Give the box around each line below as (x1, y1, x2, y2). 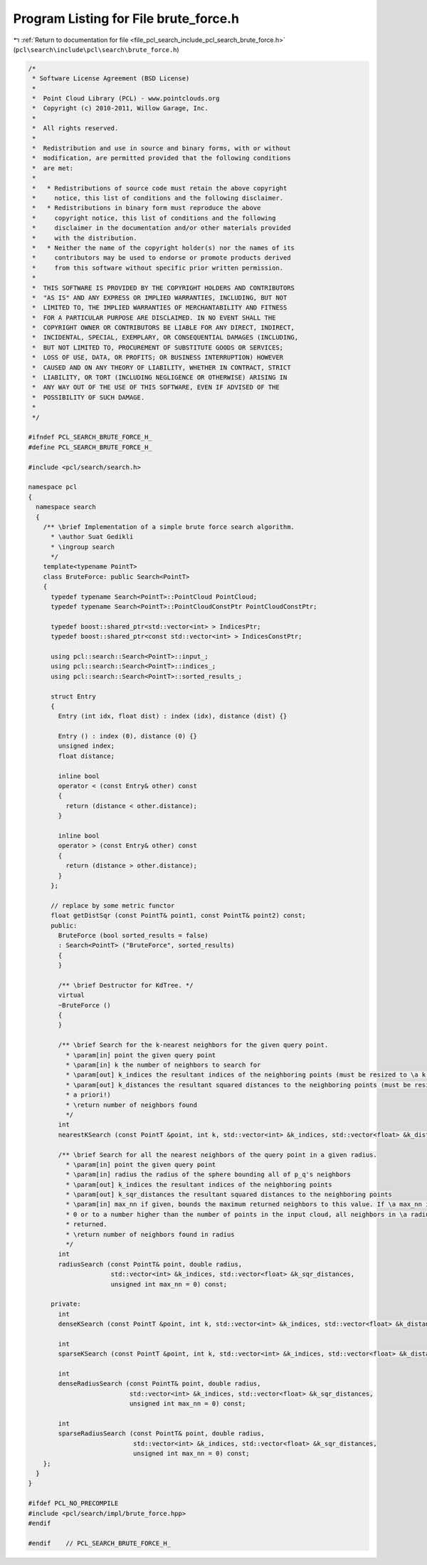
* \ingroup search (51, 543, 115, 551)
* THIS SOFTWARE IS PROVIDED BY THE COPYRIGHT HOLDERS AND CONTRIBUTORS (32, 283, 295, 292)
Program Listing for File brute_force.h (13, 11, 240, 26)
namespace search (36, 503, 96, 511)
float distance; (58, 752, 115, 760)
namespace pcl (28, 483, 78, 491)
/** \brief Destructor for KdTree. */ (58, 981, 194, 989)
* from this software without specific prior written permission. (32, 263, 284, 272)
